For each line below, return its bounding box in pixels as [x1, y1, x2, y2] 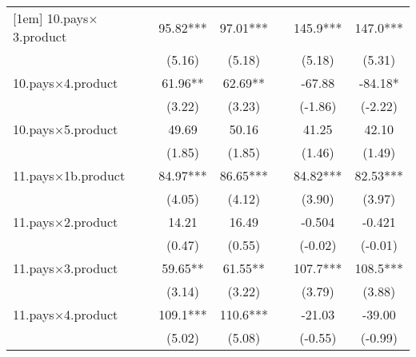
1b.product [64, 166, 126, 184]
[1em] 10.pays [13, 9, 89, 27]
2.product [64, 212, 118, 231]
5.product [64, 120, 118, 138]
